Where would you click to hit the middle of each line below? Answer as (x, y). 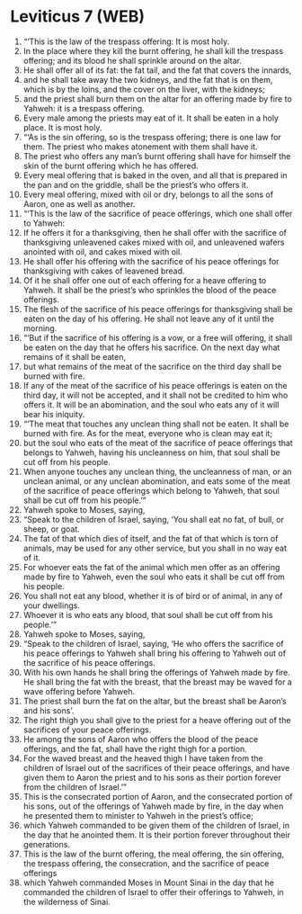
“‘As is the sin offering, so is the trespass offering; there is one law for (152, 137)
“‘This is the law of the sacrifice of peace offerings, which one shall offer (158, 213)
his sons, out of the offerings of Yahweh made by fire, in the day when (153, 806)
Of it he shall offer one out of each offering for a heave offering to (145, 280)
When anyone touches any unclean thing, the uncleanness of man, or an (157, 471)
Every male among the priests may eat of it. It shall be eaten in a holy (151, 118)
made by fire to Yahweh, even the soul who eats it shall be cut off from (154, 577)
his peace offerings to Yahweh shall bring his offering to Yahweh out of (155, 653)
